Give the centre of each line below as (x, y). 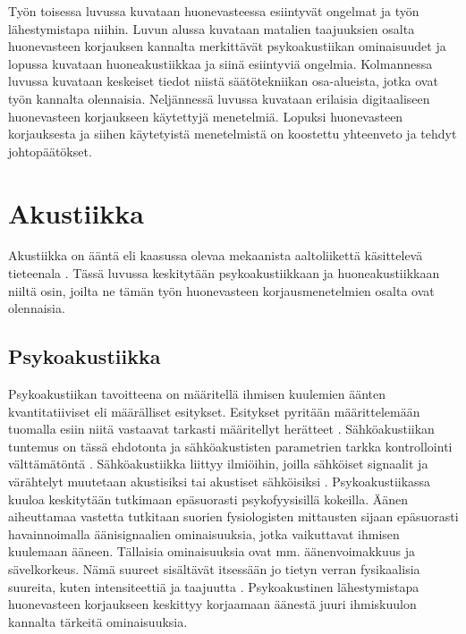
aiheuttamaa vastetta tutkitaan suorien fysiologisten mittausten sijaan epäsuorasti (233, 516)
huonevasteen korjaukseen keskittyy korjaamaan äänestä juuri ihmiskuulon (212, 604)
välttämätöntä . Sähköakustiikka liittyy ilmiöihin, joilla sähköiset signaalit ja (218, 464)
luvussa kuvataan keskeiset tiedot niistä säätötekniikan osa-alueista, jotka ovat (223, 81)
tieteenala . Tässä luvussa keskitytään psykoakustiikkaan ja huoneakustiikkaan (224, 273)
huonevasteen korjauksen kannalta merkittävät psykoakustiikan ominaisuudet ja (227, 46)
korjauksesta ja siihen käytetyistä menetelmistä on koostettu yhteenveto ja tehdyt (233, 134)
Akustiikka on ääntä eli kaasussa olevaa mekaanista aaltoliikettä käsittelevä (216, 255)
